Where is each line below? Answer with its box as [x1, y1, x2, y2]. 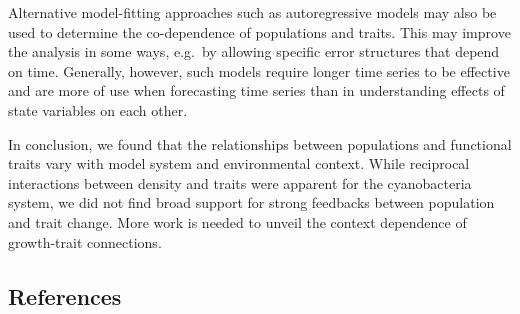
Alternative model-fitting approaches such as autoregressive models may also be [8, 2, 497, 22]
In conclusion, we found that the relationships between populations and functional [8, 133, 512, 154]
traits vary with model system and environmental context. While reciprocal [8, 153, 470, 174]
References [8, 280, 122, 311]
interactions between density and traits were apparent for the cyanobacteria [8, 172, 472, 193]
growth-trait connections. [8, 231, 162, 252]
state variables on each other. [8, 99, 188, 120]
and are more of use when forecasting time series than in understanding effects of [8, 80, 505, 101]
